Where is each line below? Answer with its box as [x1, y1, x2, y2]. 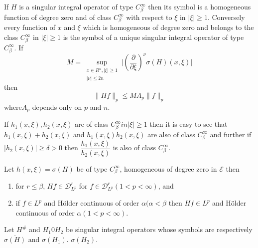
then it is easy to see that [149, 119, 228, 129]
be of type [76, 163, 108, 174]
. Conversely [207, 11, 245, 22]
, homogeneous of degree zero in [120, 163, 217, 174]
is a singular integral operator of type [19, 1, 133, 11]
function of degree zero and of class [4, 11, 112, 22]
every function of [4, 22, 56, 32]
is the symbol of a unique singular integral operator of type [63, 32, 244, 42]
